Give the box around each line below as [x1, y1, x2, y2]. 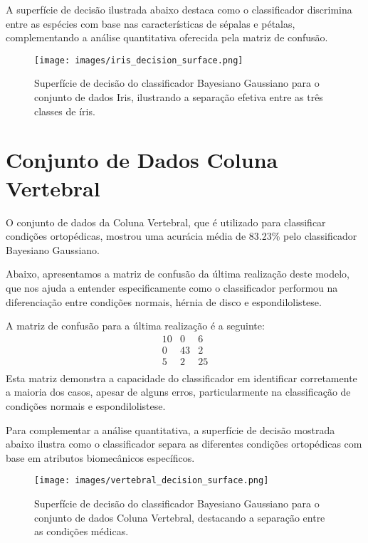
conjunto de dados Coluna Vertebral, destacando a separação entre [34, 510, 325, 524]
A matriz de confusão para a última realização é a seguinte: [6, 318, 265, 333]
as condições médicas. [34, 524, 129, 539]
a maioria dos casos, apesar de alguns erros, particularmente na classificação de [6, 384, 351, 399]
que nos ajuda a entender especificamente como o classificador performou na [6, 280, 338, 295]
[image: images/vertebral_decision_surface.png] [34, 475, 269, 486]
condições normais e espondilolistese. [6, 399, 166, 413]
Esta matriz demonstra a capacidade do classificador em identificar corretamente [6, 370, 357, 385]
